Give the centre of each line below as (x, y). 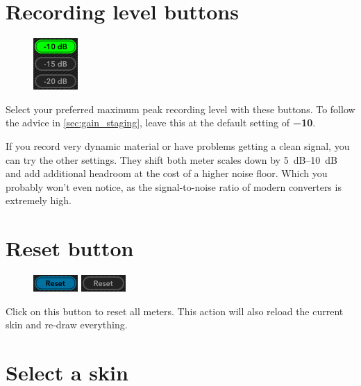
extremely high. (39, 200)
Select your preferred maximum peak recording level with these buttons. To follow (180, 109)
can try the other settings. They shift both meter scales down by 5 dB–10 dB (172, 159)
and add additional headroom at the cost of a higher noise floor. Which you (167, 173)
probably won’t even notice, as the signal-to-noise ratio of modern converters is (174, 186)
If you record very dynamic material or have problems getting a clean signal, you (178, 145)
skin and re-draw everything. (67, 325)
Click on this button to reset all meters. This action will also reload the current (175, 311)
